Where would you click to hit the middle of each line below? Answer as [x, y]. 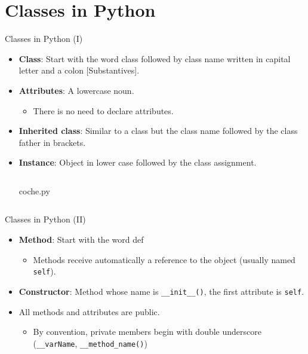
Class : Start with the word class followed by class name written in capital [155, 58]
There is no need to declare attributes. [103, 110]
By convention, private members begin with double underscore [147, 332]
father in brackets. [52, 142]
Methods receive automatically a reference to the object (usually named [164, 259]
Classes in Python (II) [45, 219]
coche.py [34, 190]
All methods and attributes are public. [89, 311]
